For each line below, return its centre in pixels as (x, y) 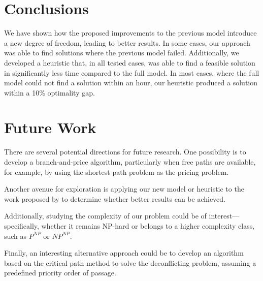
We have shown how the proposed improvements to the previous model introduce (130, 33)
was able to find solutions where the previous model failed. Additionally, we (122, 53)
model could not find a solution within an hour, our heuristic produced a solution (131, 83)
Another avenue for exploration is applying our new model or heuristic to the (124, 189)
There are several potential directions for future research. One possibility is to (125, 152)
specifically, (22, 225)
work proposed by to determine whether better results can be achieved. (115, 198)
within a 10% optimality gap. (50, 92)
